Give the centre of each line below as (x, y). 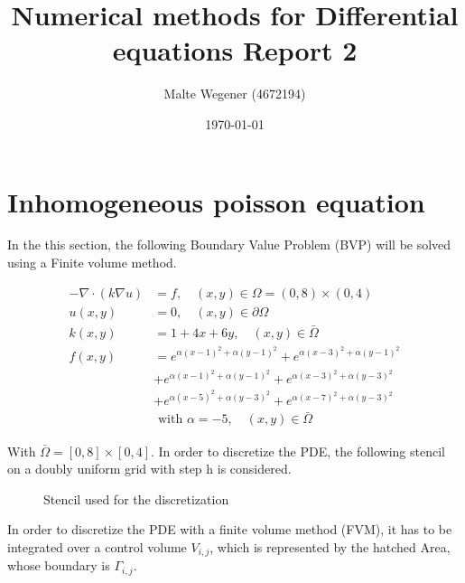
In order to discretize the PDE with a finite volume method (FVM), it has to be (230, 529)
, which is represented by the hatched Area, (330, 546)
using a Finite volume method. (92, 263)
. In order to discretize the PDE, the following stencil (298, 451)
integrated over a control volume (97, 546)
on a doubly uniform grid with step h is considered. (149, 469)
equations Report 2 (235, 50)
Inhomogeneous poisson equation (216, 201)
